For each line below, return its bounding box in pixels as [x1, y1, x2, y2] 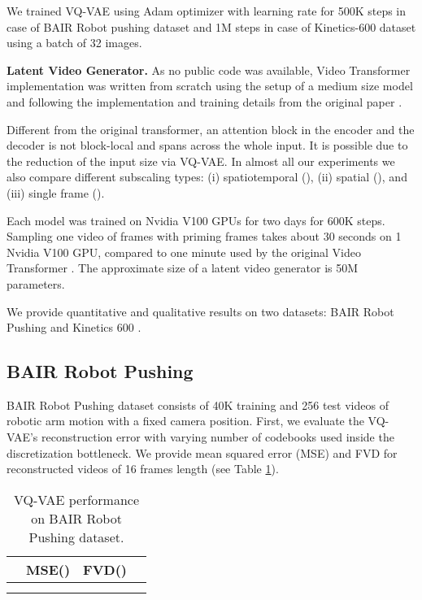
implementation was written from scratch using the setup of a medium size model [7, 77, 413, 94]
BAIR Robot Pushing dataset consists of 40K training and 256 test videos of [7, 396, 389, 413]
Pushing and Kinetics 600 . [7, 319, 141, 336]
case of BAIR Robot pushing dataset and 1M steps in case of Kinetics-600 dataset [7, 18, 416, 35]
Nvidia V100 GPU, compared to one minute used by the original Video [7, 243, 362, 260]
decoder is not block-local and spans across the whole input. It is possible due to [7, 137, 408, 154]
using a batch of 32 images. [7, 34, 142, 51]
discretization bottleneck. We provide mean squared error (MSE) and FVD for [7, 444, 398, 461]
